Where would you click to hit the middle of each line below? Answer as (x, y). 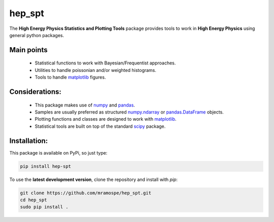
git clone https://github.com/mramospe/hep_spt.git (86, 193)
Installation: (29, 141)
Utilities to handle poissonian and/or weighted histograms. (96, 70)
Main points (28, 50)
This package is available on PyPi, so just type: (58, 153)
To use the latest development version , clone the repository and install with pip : (93, 179)
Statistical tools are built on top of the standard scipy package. (100, 126)
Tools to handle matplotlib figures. (70, 77)
